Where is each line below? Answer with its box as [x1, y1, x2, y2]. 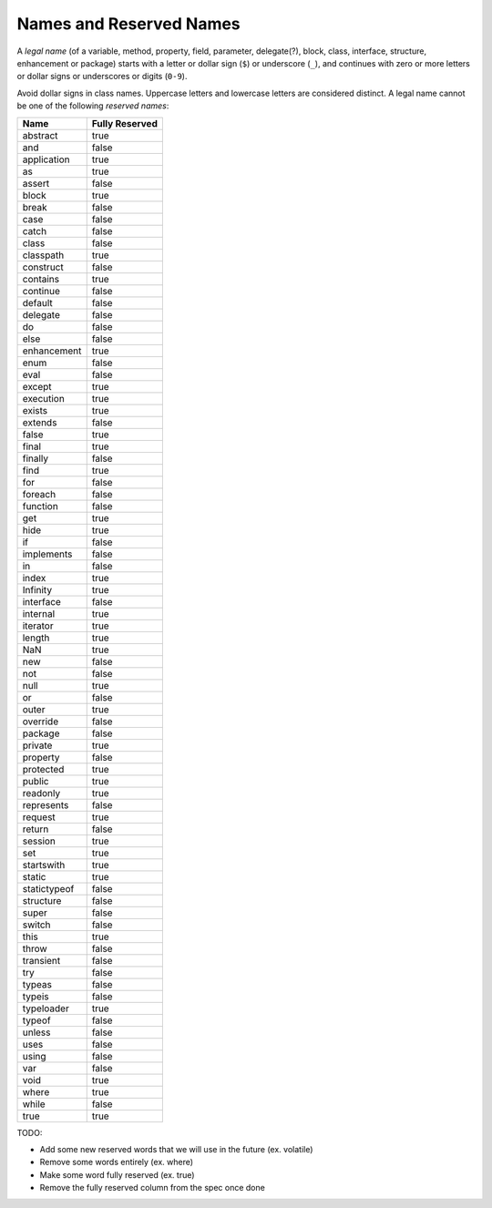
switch [22, 918, 51, 931]
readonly [22, 786, 61, 799]
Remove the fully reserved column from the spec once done [39, 1182, 266, 1193]
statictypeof [22, 882, 75, 895]
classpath [22, 249, 65, 261]
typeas [22, 978, 52, 990]
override [22, 715, 59, 728]
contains [22, 272, 59, 285]
